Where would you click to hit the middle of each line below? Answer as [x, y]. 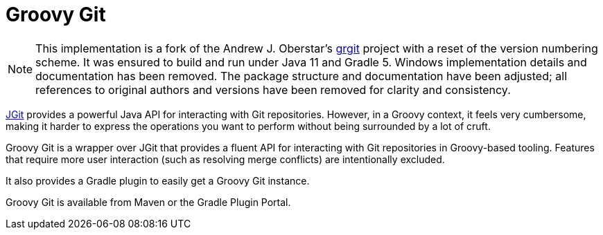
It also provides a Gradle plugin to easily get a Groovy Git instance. [158, 180]
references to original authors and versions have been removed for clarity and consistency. [273, 90]
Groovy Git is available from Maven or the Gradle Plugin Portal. [148, 202]
